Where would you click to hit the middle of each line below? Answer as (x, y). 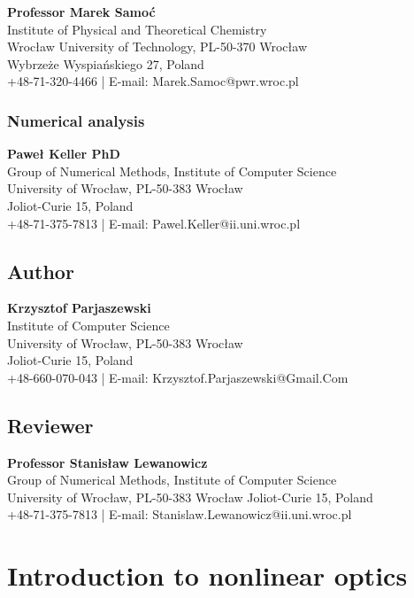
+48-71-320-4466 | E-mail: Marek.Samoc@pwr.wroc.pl (153, 81)
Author (41, 271)
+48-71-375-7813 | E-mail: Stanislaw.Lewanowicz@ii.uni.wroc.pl (180, 514)
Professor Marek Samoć (81, 12)
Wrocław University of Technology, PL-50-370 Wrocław (157, 47)
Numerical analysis (76, 120)
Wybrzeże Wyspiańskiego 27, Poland (106, 63)
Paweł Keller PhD (64, 154)
